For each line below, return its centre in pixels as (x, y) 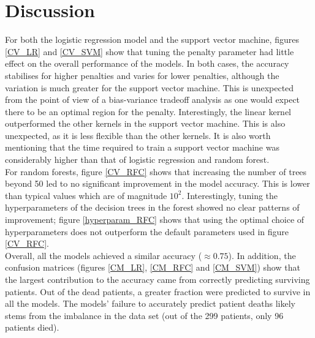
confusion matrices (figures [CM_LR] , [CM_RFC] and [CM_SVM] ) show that (153, 267)
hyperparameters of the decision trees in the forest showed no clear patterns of (152, 207)
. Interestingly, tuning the (230, 195)
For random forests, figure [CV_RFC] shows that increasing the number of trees (156, 171)
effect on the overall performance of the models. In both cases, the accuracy (147, 63)
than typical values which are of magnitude (86, 195)
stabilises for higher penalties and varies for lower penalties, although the (142, 75)
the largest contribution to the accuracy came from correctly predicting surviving (157, 279)
